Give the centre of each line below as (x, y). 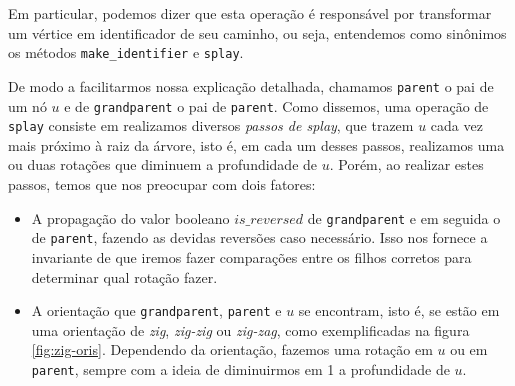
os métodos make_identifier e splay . (126, 52)
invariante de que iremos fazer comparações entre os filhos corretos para (251, 256)
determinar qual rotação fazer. (124, 276)
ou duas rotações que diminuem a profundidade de (163, 164)
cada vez (456, 125)
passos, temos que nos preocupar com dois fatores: (162, 184)
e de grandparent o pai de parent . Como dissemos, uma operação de (276, 105)
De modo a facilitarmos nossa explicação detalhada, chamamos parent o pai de (251, 85)
